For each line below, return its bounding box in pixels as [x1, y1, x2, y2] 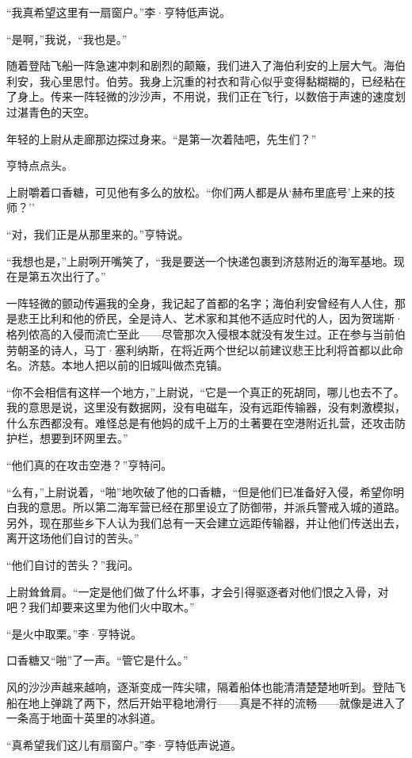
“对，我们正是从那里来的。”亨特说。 [6, 225, 189, 242]
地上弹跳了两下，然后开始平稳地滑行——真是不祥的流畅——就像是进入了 [28, 694, 406, 710]
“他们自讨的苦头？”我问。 [6, 557, 139, 573]
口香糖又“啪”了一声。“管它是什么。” [6, 652, 189, 668]
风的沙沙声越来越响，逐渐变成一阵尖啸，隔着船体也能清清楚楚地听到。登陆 [6, 679, 395, 695]
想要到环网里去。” [39, 430, 128, 446]
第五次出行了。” [28, 268, 106, 285]
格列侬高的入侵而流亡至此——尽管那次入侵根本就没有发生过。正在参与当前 [6, 325, 395, 342]
